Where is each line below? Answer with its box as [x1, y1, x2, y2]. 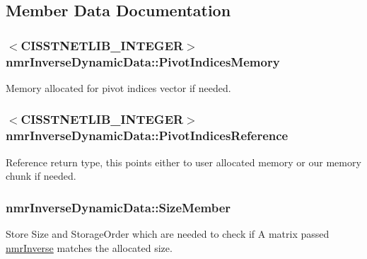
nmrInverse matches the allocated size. [6, 240, 173, 255]
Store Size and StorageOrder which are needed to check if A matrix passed [6, 226, 330, 241]
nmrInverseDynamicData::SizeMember [6, 198, 231, 216]
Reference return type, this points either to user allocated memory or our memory [6, 154, 361, 169]
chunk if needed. [6, 168, 76, 183]
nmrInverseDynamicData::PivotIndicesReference [6, 127, 289, 144]
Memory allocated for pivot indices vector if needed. [6, 80, 231, 95]
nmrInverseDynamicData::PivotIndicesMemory [6, 52, 280, 70]
